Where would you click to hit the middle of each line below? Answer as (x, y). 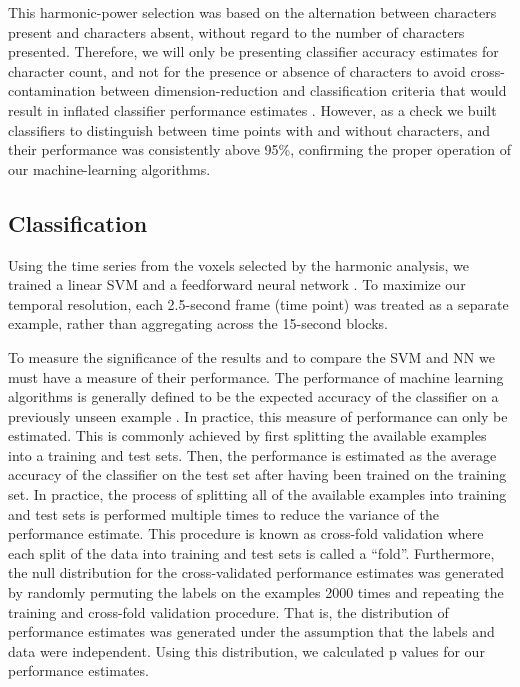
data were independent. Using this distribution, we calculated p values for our (246, 650)
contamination (52, 90)
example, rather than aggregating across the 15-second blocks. (198, 323)
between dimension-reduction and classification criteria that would (303, 90)
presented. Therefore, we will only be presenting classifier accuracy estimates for (253, 51)
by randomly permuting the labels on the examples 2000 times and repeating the (256, 592)
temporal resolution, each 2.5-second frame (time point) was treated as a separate (258, 303)
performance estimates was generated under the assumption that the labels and (251, 631)
